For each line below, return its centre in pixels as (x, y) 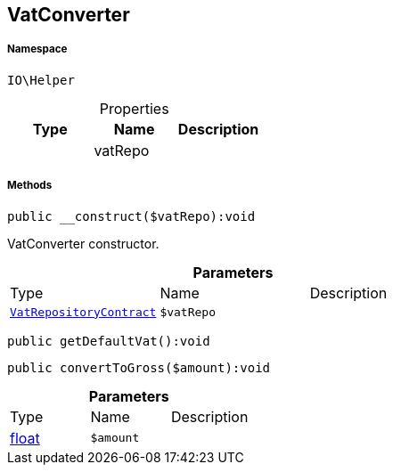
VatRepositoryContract (83, 312)
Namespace (37, 49)
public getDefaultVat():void (109, 341)
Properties (134, 108)
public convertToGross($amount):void (139, 367)
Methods (30, 186)
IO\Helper (41, 80)
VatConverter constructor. (83, 243)
